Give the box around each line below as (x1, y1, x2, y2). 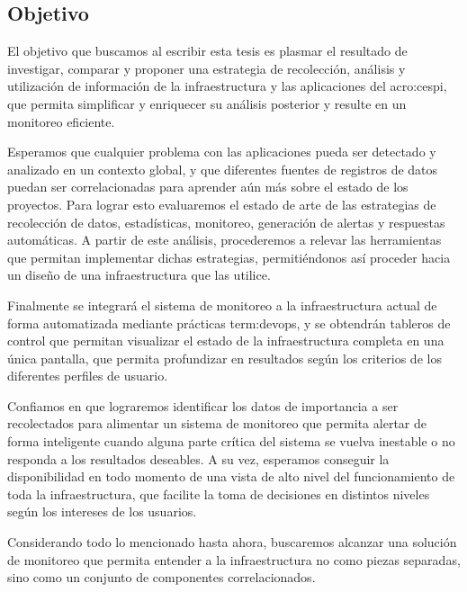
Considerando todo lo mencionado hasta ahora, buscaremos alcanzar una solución (7, 533, 457, 552)
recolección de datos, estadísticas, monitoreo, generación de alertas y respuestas (7, 212, 445, 231)
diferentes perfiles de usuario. (7, 366, 168, 385)
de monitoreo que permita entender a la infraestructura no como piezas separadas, (7, 550, 461, 569)
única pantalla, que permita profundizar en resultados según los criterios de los (7, 348, 442, 367)
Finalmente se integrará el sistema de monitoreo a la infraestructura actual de (7, 295, 437, 314)
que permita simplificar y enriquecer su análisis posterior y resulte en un (7, 94, 407, 112)
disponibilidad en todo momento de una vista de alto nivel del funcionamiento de (7, 467, 455, 486)
